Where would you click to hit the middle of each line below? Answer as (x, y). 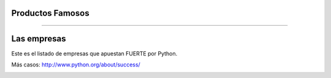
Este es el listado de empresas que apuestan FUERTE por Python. (94, 53)
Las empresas (39, 39)
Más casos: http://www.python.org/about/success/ (76, 65)
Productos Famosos (50, 13)
